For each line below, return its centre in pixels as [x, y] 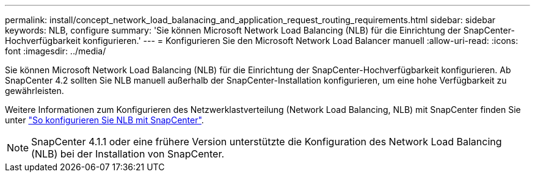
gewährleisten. [35, 91]
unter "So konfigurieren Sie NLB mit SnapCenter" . [104, 120]
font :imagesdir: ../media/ [56, 51]
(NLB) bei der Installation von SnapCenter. [128, 154]
